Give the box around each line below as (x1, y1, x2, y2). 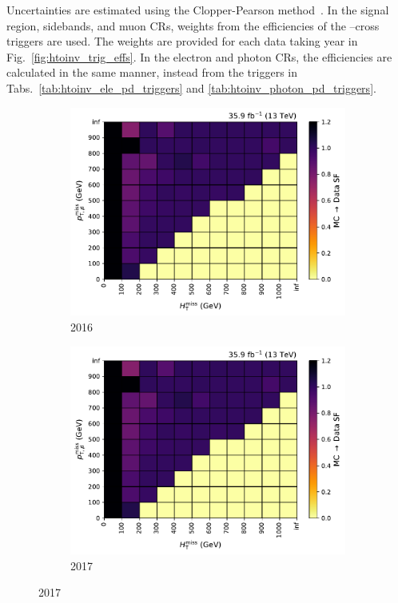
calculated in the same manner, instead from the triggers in (6, 64, 297, 81)
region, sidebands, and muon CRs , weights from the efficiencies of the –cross (6, 17, 380, 34)
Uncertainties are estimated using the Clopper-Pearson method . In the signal (6, 2, 389, 18)
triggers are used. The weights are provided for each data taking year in (6, 33, 358, 50)
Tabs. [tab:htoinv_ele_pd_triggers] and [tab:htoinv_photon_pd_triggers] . (6, 79, 376, 96)
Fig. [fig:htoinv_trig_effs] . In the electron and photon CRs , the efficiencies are (6, 48, 392, 65)
